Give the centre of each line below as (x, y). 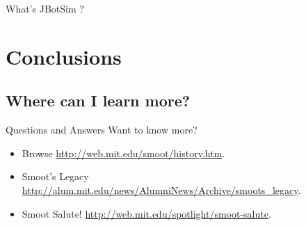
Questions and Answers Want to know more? (102, 130)
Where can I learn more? (98, 100)
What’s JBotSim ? (45, 8)
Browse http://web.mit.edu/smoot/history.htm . (123, 153)
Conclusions (64, 56)
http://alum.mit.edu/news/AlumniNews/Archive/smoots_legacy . (161, 189)
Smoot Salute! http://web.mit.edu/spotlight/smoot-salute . (146, 213)
